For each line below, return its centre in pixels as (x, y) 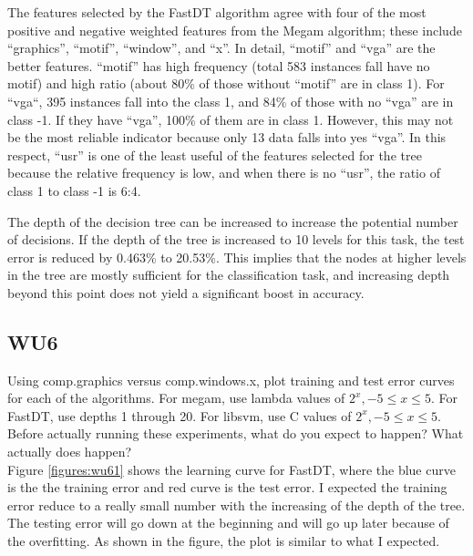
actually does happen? (70, 452)
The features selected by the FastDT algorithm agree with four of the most (217, 12)
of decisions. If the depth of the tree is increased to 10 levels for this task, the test (236, 239)
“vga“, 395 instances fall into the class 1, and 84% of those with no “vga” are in (231, 101)
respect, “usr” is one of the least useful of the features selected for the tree (215, 154)
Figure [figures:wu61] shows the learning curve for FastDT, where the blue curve (231, 469)
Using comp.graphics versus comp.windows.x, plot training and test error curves (231, 380)
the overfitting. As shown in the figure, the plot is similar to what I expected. (224, 541)
